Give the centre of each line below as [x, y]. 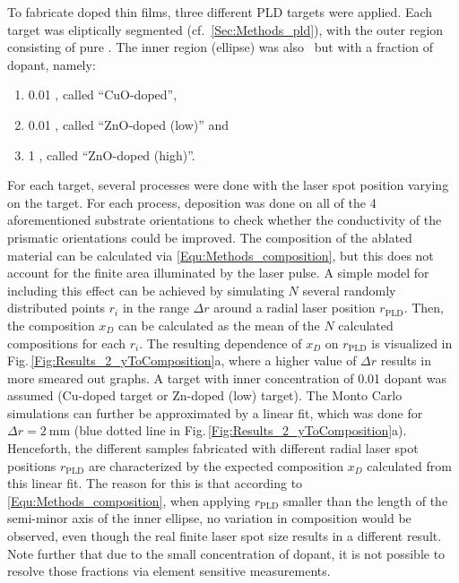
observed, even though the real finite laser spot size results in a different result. [225, 536]
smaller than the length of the [365, 500]
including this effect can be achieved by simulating [146, 290]
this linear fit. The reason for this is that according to [155, 483]
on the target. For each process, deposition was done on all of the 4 [192, 202]
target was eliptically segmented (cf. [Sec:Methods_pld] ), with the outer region [225, 29]
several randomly [349, 290]
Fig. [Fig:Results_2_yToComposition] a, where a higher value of [182, 360]
